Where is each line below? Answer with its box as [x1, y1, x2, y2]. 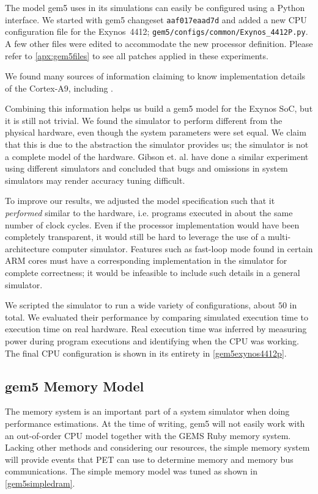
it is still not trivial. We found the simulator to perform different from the [5, 114, 283, 126]
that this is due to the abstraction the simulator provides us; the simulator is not [5, 138, 309, 151]
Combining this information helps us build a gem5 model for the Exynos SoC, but [5, 102, 313, 115]
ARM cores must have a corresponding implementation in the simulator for [5, 254, 287, 267]
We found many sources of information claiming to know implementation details [5, 70, 306, 82]
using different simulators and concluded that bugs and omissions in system [5, 162, 288, 175]
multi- [268, 230, 291, 243]
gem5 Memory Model [5, 376, 144, 395]
